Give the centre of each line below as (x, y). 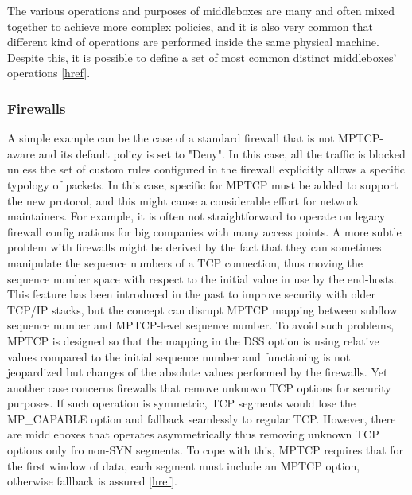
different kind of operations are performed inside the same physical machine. (193, 42)
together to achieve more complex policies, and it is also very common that (190, 26)
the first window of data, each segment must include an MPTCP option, (184, 465)
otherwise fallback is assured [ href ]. (92, 481)
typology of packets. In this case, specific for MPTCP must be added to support (203, 184)
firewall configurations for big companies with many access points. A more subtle (204, 231)
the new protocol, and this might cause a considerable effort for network (183, 200)
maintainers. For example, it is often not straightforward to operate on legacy (196, 216)
